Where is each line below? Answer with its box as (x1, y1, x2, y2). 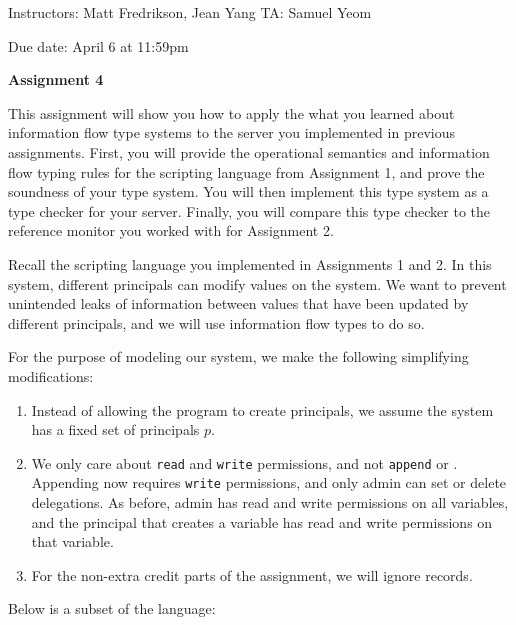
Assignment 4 (8, 69, 104, 90)
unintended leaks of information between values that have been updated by (8, 293, 469, 314)
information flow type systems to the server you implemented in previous (8, 122, 455, 143)
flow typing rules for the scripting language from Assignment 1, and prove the (8, 161, 485, 182)
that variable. (31, 531, 114, 552)
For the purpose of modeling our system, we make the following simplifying (8, 346, 469, 367)
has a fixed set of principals (31, 419, 200, 440)
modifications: (8, 365, 94, 386)
